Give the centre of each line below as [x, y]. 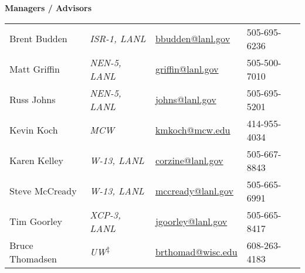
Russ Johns [33, 100]
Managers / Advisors [48, 8]
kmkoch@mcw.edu [193, 130]
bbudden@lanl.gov [193, 39]
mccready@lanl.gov [194, 191]
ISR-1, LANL [118, 39]
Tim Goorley [36, 221]
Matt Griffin [35, 69]
